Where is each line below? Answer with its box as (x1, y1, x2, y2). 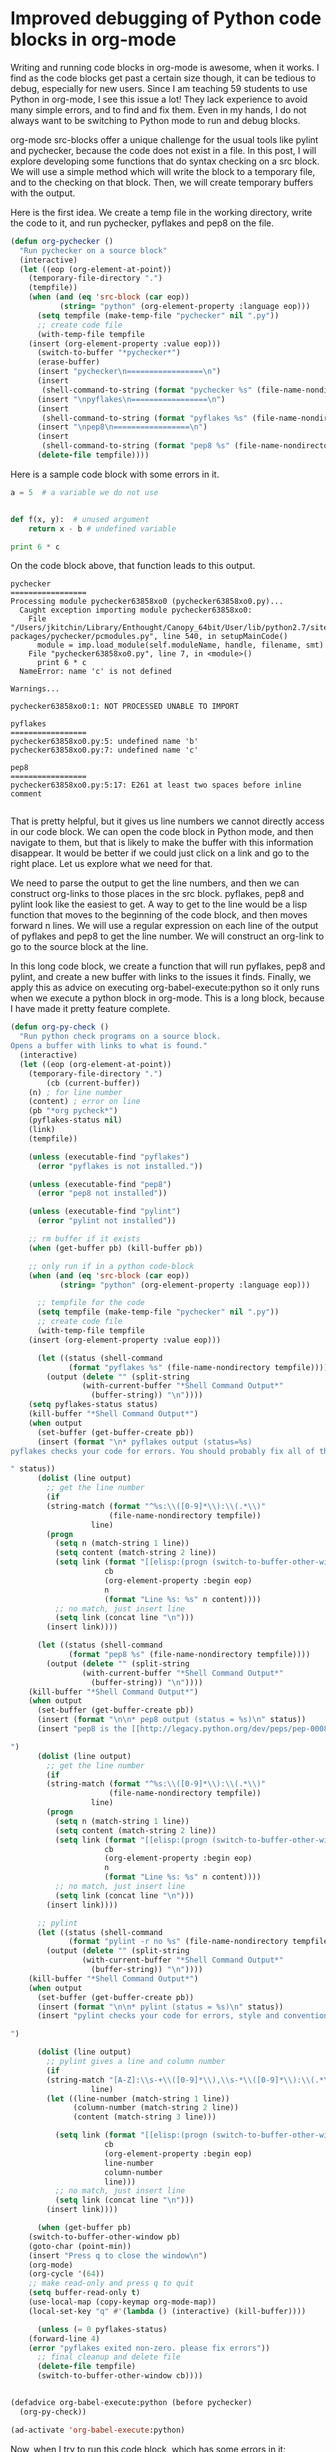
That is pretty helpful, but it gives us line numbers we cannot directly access (10, 815, 325, 827)
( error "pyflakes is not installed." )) (36, 1161, 203, 1171)
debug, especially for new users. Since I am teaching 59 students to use (10, 82, 308, 94)
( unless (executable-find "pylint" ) (28, 1207, 182, 1217)
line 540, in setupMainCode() (162, 632, 288, 642)
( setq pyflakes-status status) (28, 1400, 159, 1410)
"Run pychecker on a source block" (19, 245, 168, 256)
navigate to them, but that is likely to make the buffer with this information (10, 837, 314, 849)
